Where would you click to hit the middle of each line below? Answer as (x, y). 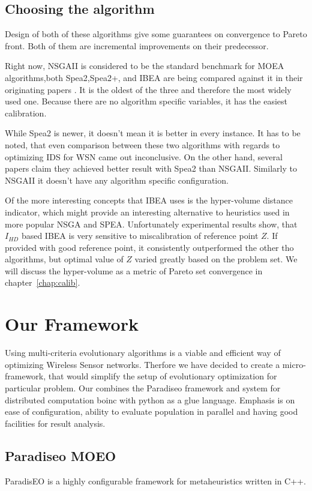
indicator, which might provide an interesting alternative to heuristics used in (147, 212)
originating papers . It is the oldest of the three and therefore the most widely (148, 89)
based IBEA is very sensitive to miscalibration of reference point (140, 236)
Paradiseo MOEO (61, 455)
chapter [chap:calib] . (43, 282)
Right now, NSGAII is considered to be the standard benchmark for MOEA (145, 66)
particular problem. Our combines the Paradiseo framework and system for (143, 387)
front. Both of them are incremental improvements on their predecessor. (137, 45)
